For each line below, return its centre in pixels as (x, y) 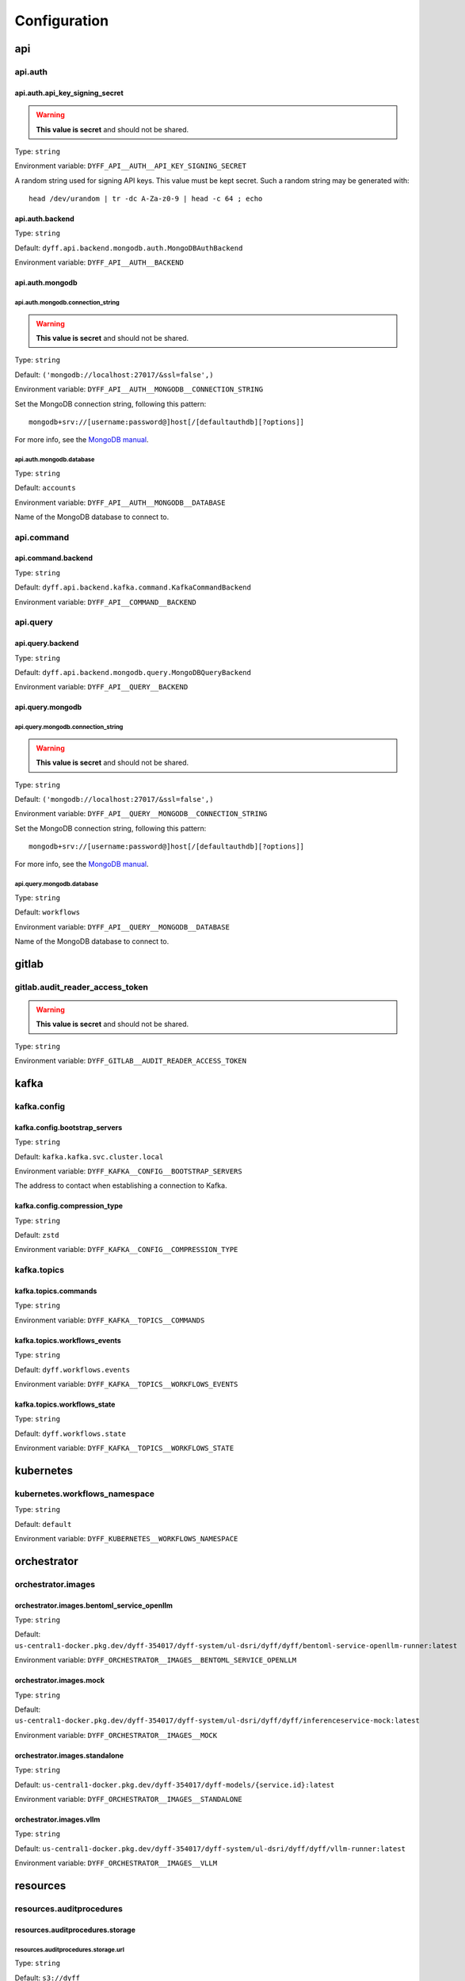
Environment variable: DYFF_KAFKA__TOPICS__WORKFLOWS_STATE (124, 1448)
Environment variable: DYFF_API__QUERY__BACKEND (101, 687)
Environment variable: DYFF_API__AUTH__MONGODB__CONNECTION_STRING (139, 389)
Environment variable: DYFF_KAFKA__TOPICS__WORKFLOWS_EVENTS (126, 1384)
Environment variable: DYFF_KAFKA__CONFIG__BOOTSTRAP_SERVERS (128, 1171)
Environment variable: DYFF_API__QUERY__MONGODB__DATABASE (122, 926)
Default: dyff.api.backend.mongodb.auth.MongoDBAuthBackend (129, 248)
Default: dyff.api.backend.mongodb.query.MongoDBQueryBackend (133, 672)
